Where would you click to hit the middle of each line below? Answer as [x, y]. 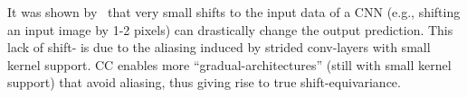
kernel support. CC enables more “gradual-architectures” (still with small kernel [229, 64]
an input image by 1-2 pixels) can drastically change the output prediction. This [230, 29]
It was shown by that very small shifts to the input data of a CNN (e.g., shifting [234, 12]
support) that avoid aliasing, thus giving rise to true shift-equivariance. [204, 82]
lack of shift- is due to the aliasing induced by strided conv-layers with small [219, 47]
